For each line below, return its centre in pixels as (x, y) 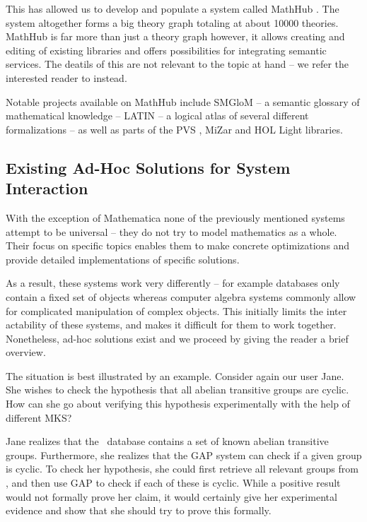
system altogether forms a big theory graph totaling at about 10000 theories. (172, 22)
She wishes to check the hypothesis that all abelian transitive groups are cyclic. (177, 390)
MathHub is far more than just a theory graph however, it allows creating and (175, 36)
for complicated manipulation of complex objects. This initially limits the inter (176, 310)
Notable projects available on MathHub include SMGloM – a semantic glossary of (183, 101)
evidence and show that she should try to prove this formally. (139, 510)
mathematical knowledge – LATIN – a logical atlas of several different (157, 115)
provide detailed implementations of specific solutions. (123, 259)
